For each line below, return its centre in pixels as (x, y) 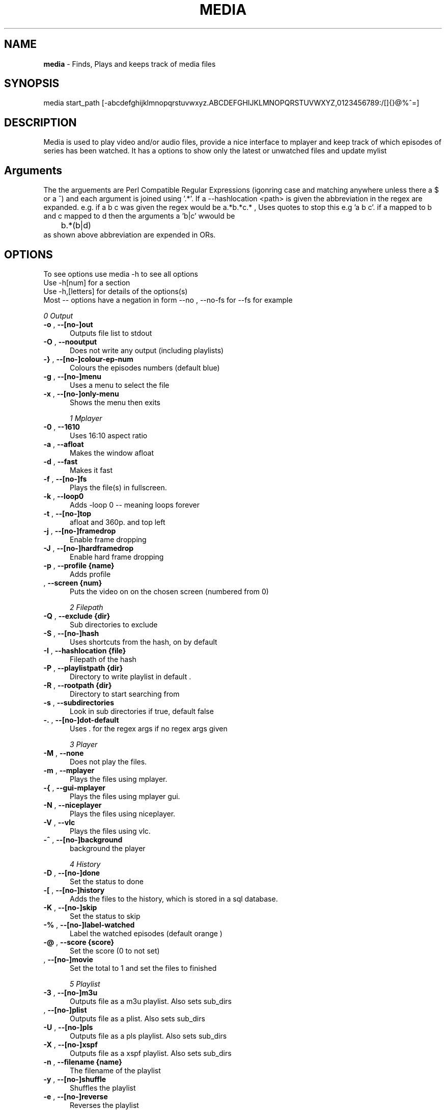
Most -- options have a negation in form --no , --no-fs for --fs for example (168, 300)
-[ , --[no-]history (74, 890)
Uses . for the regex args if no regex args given (149, 728)
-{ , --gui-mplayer (74, 787)
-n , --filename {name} (83, 1062)
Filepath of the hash (103, 659)
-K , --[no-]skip (70, 907)
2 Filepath (87, 607)
